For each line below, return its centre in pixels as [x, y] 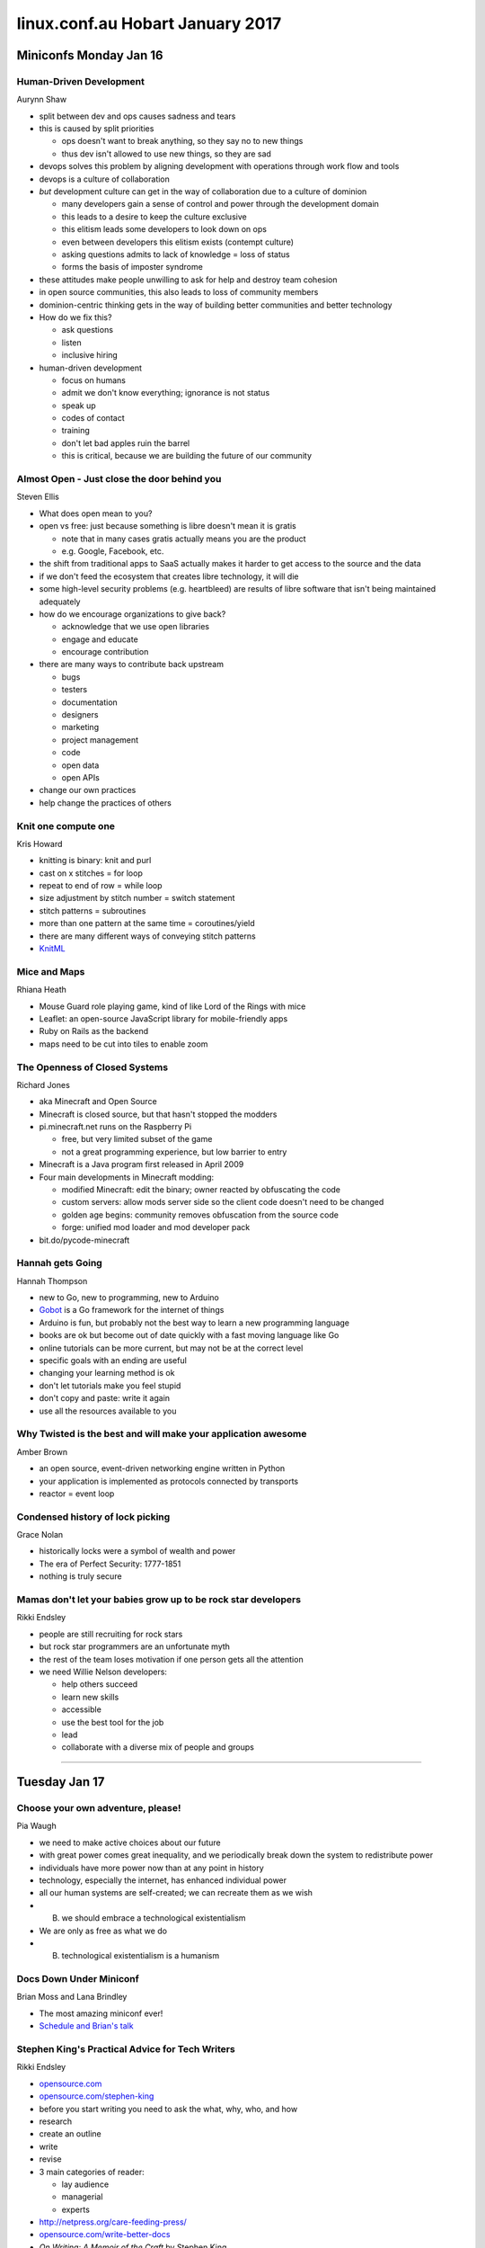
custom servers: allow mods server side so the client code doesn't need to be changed [223, 1202]
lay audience [85, 2184]
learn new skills [90, 1697]
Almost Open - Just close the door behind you [119, 479]
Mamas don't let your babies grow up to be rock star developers [159, 1599]
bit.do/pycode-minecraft [84, 1240]
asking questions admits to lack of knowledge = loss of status [176, 254]
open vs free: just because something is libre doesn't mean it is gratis [168, 526]
